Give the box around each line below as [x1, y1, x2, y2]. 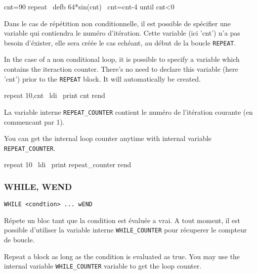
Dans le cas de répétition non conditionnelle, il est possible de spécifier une [4, 18, 231, 28]
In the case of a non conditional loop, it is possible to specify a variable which [4, 54, 240, 64]
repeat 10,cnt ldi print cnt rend [4, 90, 105, 100]
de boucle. [4, 234, 35, 245]
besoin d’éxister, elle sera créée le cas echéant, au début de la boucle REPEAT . [4, 37, 236, 47]
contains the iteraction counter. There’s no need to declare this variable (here [4, 64, 238, 74]
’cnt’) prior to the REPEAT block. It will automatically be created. [4, 73, 201, 84]
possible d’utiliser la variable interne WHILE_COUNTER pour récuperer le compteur [4, 225, 247, 235]
